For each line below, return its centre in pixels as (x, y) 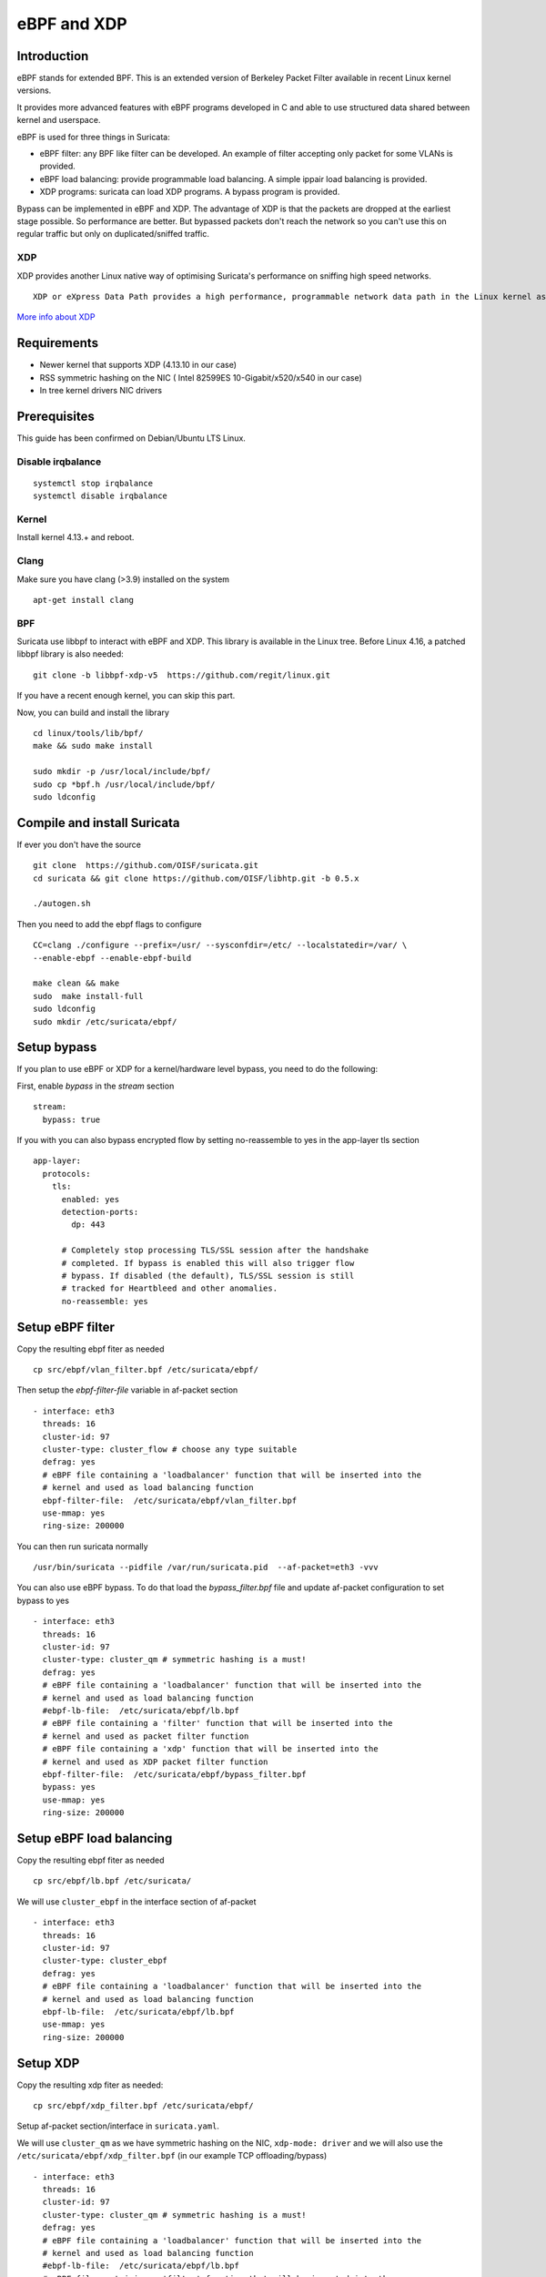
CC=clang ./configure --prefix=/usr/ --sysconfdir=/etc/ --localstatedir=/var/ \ (220, 945)
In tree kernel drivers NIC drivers (101, 390)
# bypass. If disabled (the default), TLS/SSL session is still (208, 1276)
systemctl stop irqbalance (93, 483)
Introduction (53, 56)
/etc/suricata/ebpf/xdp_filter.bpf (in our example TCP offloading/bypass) (172, 2156)
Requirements (58, 343)
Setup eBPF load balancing (95, 1838)
